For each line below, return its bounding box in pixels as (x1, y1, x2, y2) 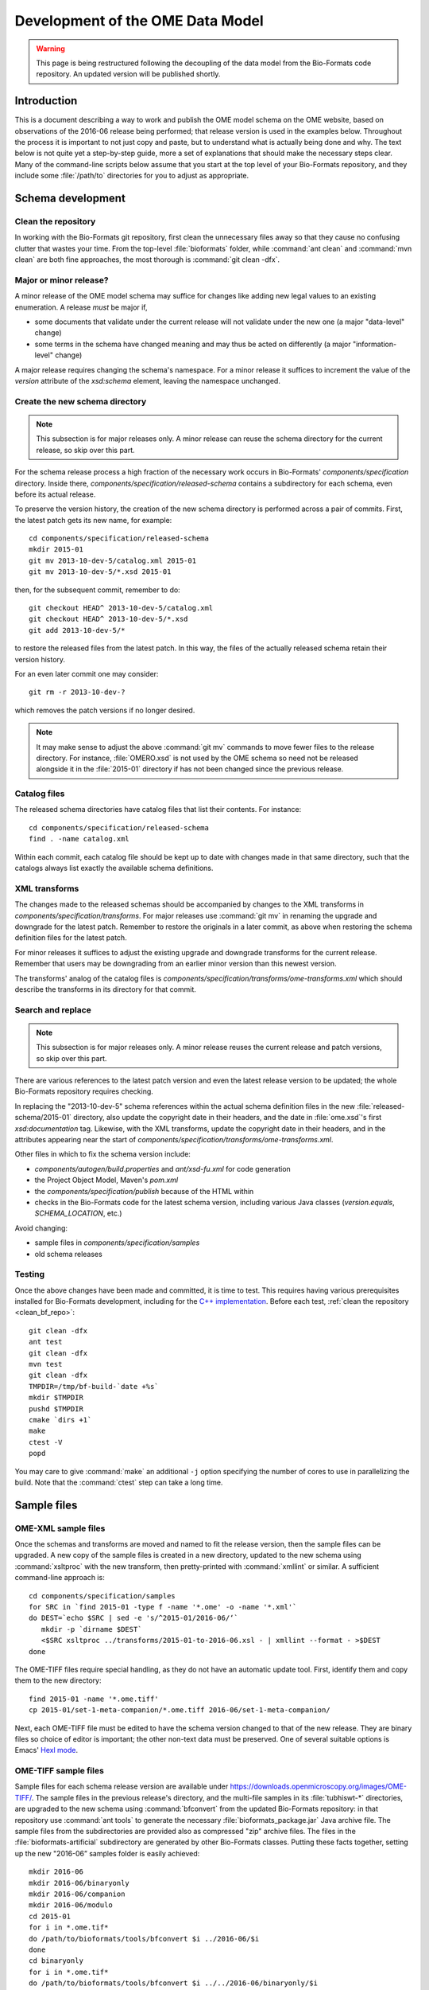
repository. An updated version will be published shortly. (36, 69, 221, 79)
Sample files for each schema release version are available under (14, 1781, 229, 1791)
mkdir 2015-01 (29, 545, 83, 554)
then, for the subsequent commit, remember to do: (14, 585, 180, 595)
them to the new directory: (14, 1676, 102, 1685)
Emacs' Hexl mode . (14, 1746, 79, 1755)
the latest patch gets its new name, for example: (14, 515, 172, 525)
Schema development (14, 192, 126, 205)
